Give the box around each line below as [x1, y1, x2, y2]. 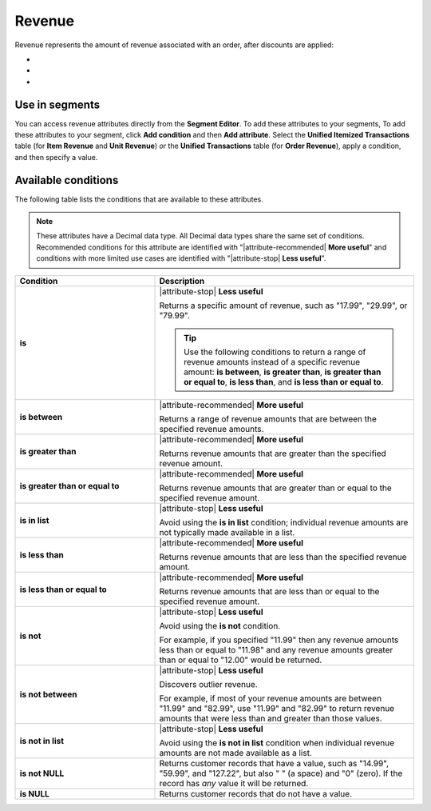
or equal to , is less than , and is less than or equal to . [184, 376, 384, 387]
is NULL [19, 788, 49, 799]
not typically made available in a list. [159, 526, 295, 537]
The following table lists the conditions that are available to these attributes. [14, 194, 263, 204]
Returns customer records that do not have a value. [159, 788, 353, 799]
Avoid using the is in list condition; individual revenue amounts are [159, 517, 409, 528]
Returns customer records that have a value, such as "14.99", [159, 757, 389, 769]
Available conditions [14, 173, 119, 187]
